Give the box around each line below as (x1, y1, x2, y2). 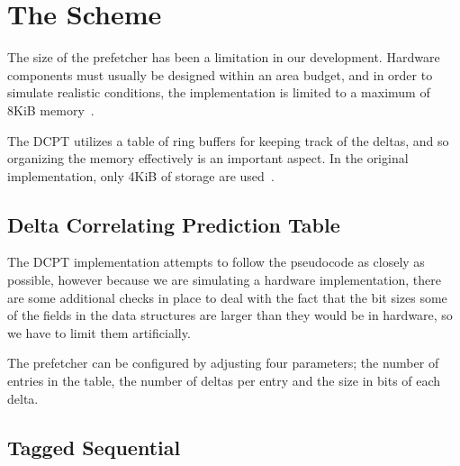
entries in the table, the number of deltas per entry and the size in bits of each (7, 371, 441, 390)
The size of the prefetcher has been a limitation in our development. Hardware (7, 48, 440, 67)
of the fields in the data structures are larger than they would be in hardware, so (7, 306, 453, 324)
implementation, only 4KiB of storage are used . (7, 166, 275, 185)
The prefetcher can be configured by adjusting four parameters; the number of (7, 353, 439, 372)
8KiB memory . (7, 100, 95, 119)
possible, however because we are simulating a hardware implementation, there (7, 270, 441, 289)
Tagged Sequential (7, 433, 181, 461)
